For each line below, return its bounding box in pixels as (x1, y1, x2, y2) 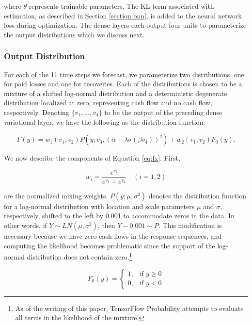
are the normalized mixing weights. (4, 190, 108, 200)
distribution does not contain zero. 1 (27, 250, 132, 261)
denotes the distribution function (148, 190, 247, 200)
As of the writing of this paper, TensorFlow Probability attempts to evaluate (15, 303, 244, 313)
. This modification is (158, 220, 222, 230)
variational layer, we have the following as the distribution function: (4, 116, 205, 127)
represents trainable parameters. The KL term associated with (29, 1, 214, 11)
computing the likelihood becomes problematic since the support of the (4, 240, 215, 250)
